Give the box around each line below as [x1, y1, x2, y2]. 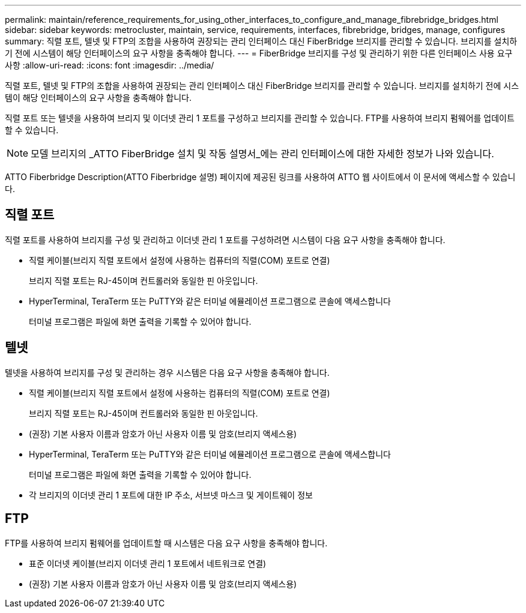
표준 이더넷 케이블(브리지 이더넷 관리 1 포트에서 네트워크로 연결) [29, 558, 267, 569]
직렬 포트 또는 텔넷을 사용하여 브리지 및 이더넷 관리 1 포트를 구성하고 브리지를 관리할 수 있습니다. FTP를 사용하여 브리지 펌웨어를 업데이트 [5, 113, 515, 123]
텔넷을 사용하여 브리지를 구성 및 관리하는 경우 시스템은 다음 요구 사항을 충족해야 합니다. [5, 367, 330, 378]
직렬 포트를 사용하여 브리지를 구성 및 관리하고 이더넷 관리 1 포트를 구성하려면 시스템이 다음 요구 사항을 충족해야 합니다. [5, 234, 446, 245]
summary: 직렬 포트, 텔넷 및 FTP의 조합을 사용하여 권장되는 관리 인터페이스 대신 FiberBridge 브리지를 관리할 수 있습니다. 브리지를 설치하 [5, 36, 518, 46]
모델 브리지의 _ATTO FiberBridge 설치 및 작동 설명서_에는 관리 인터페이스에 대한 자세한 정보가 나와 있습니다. [31, 148, 494, 160]
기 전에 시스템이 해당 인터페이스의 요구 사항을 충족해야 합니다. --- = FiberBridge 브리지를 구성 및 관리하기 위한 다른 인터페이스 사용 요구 [5, 48, 513, 58]
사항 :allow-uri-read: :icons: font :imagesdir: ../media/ [5, 60, 214, 70]
